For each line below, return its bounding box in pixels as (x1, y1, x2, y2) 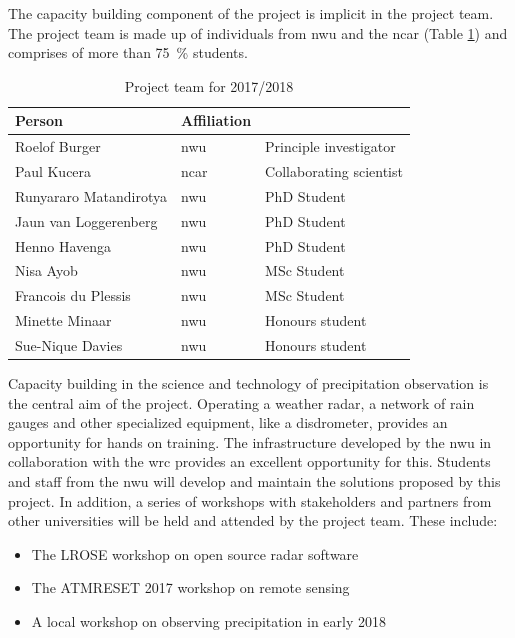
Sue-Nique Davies (15, 334, 123, 355)
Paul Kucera (15, 161, 92, 182)
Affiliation (181, 110, 252, 131)
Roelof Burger (15, 136, 101, 157)
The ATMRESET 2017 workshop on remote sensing (31, 577, 350, 598)
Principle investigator (265, 136, 396, 157)
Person (15, 110, 63, 131)
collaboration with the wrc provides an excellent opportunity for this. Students (8, 451, 491, 472)
